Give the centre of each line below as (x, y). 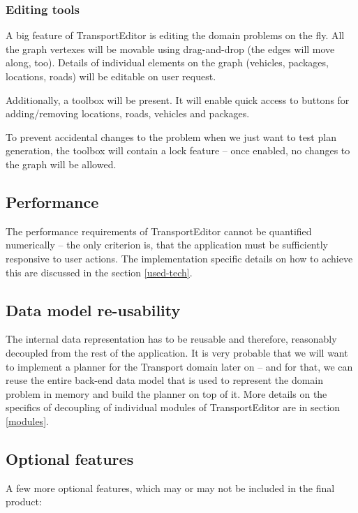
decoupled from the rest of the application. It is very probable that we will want (177, 352)
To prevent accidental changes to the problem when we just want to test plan (171, 136)
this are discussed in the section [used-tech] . (99, 272)
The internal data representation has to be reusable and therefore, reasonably (171, 339)
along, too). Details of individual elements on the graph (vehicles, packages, (167, 62)
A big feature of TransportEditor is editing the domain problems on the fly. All (175, 35)
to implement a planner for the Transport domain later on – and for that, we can (179, 366)
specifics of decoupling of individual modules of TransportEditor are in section (173, 407)
